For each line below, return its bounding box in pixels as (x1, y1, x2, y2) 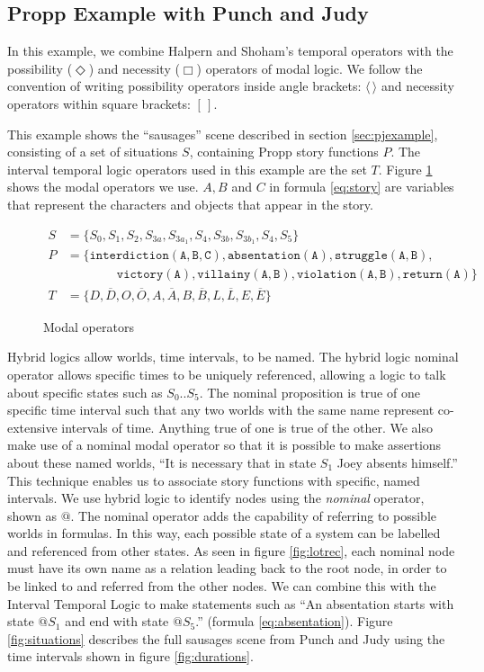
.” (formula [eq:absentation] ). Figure (195, 612, 393, 631)
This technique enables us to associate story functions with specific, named (7, 470, 420, 489)
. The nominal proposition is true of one (199, 382, 420, 401)
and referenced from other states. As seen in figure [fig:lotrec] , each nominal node (7, 541, 455, 560)
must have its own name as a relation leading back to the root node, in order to (7, 559, 447, 578)
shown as (7, 506, 57, 524)
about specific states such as (7, 382, 163, 401)
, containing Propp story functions (189, 142, 379, 161)
